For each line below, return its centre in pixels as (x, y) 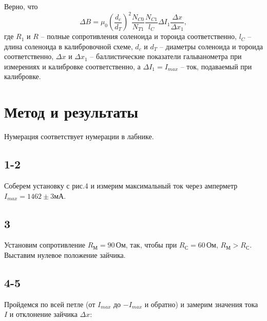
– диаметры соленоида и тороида (211, 46)
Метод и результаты (71, 112)
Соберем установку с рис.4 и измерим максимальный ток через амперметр (121, 185)
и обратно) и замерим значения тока (201, 304)
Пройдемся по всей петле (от (50, 304)
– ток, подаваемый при (216, 66)
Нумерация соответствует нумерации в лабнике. (79, 136)
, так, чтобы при (151, 245)
